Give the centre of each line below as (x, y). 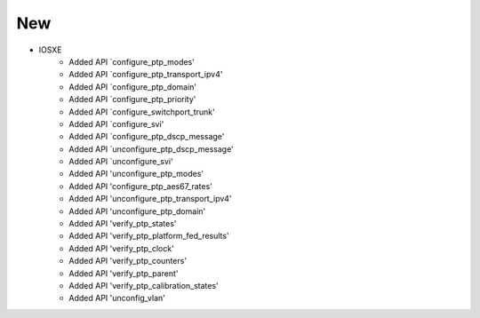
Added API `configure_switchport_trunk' (142, 112)
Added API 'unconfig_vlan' (117, 298)
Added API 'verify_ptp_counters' (128, 261)
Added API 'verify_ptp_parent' (124, 273)
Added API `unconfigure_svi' (121, 162)
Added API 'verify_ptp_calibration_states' (144, 285)
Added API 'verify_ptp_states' (123, 224)
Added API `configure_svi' (116, 123)
